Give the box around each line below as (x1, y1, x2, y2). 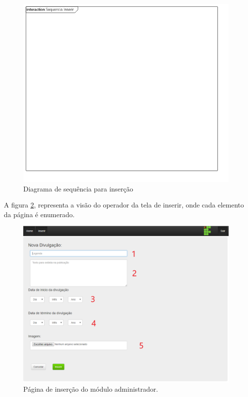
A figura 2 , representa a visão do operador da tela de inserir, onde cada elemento (4, 200, 244, 210)
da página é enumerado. (4, 209, 75, 219)
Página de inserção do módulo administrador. (23, 384, 158, 394)
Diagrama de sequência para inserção (23, 183, 133, 193)
